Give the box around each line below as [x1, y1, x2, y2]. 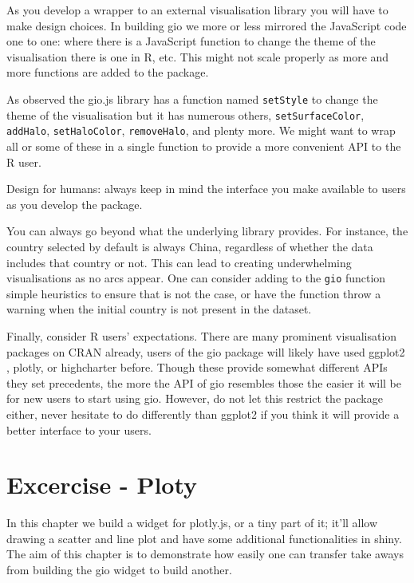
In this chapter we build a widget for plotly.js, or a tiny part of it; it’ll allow [6, 514, 378, 531]
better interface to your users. [6, 421, 152, 438]
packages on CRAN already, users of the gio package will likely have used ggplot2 [6, 343, 405, 360]
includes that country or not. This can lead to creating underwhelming [6, 254, 352, 270]
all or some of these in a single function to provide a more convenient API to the [6, 137, 401, 154]
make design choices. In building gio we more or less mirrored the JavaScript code [6, 17, 407, 33]
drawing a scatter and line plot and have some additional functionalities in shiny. [6, 530, 402, 546]
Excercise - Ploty [6, 468, 198, 501]
